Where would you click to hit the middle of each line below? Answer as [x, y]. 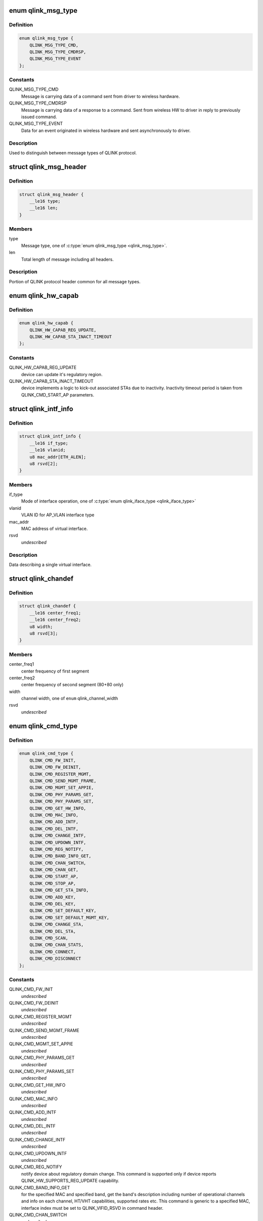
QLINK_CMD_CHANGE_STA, [56, 925]
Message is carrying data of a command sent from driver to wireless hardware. [101, 96]
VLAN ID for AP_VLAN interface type [58, 515]
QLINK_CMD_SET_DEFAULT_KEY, [63, 911]
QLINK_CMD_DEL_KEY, [53, 904]
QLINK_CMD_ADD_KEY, [53, 897]
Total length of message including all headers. [67, 259]
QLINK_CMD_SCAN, [49, 938]
